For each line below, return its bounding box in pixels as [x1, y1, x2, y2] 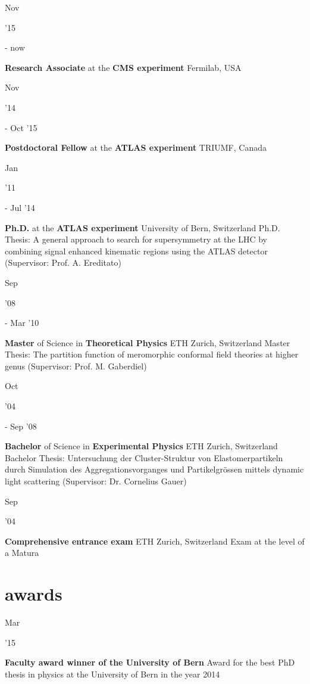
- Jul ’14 [5, 201, 35, 213]
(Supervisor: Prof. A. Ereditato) [5, 256, 121, 269]
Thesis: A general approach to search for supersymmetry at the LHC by [5, 233, 267, 245]
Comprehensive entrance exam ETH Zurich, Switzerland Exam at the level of [5, 534, 305, 547]
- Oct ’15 [5, 121, 37, 133]
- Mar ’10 [5, 316, 39, 329]
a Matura [5, 546, 39, 559]
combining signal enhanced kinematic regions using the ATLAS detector [5, 244, 268, 257]
